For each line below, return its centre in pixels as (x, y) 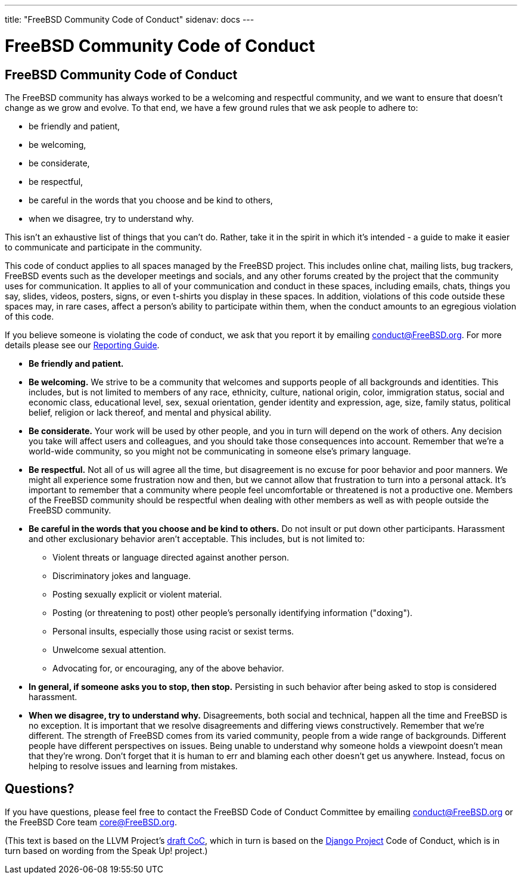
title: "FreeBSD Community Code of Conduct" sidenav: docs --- (130, 19)
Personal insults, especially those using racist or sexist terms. (173, 631)
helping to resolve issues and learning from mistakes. (133, 766)
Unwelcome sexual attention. (109, 649)
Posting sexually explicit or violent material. (137, 594)
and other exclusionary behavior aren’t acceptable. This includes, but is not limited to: (197, 538)
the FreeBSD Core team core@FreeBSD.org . (91, 822)
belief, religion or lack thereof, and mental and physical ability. (150, 412)
